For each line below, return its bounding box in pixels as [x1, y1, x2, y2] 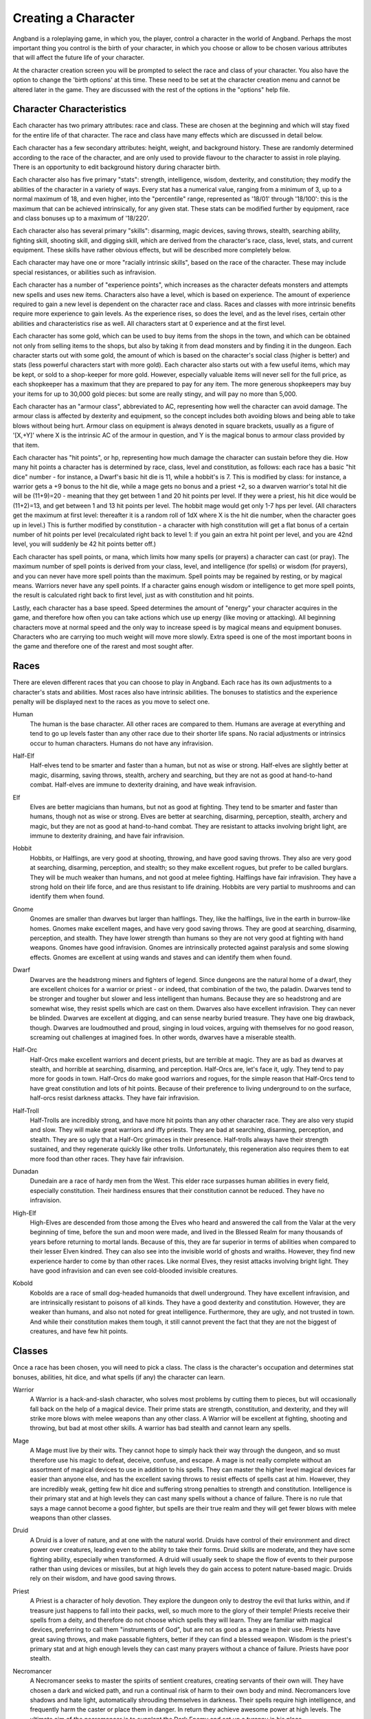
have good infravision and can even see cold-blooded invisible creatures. [30, 1266, 238, 1275]
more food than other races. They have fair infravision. [30, 1154, 185, 1163]
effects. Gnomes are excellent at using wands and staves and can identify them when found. [30, 953, 292, 961]
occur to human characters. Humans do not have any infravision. [30, 739, 214, 747]
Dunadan [12, 1167, 39, 1175]
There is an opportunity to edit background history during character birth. [12, 162, 221, 171]
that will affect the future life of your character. [12, 54, 145, 62]
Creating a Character [12, 10, 135, 25]
